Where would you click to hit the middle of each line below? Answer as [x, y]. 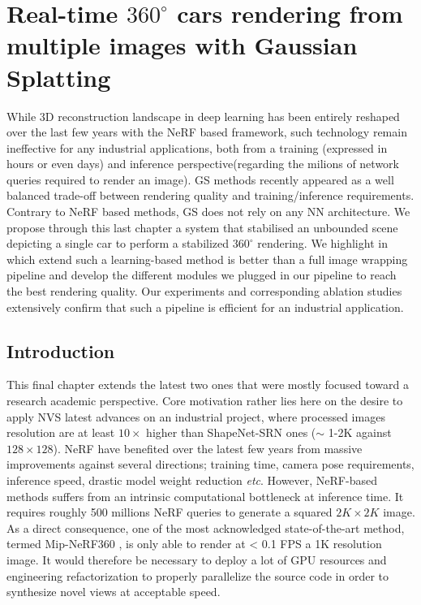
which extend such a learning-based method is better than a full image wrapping [207, 259]
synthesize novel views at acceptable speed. [114, 592]
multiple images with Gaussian [182, 45]
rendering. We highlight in [322, 243]
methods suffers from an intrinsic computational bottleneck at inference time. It [205, 496]
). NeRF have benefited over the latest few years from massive [208, 448]
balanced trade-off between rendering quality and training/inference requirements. [210, 195]
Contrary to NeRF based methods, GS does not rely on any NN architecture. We [208, 212]
